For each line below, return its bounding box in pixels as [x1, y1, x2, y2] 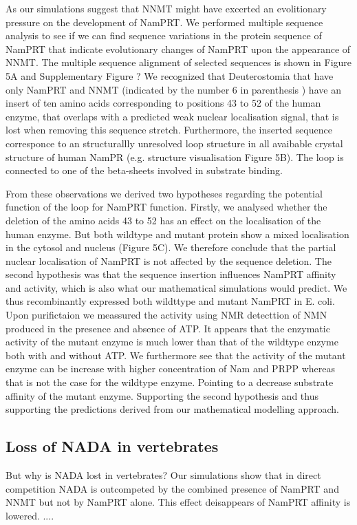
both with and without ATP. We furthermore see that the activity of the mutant [6, 347, 346, 362]
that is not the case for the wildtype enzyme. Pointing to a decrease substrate [6, 375, 334, 389]
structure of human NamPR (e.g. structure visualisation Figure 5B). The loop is [6, 149, 344, 164]
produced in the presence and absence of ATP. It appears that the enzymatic [6, 321, 330, 335]
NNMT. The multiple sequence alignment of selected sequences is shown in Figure [6, 55, 352, 69]
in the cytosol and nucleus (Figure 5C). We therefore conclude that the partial [6, 240, 336, 255]
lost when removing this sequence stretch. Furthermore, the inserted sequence [6, 122, 332, 137]
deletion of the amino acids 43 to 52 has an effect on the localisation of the [6, 213, 321, 227]
